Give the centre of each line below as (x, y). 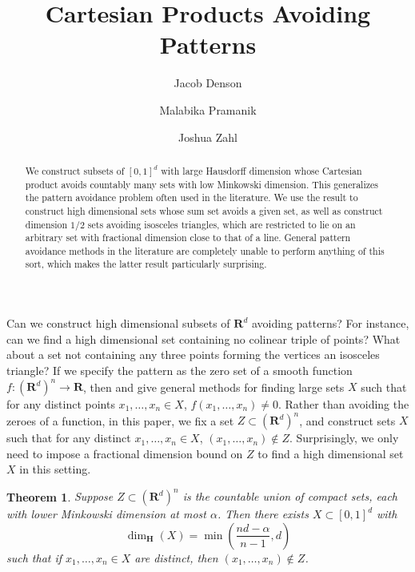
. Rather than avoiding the (344, 404)
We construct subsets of (75, 170)
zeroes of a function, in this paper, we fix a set (120, 420)
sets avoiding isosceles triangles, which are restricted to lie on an (221, 224)
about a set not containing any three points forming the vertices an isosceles (193, 354)
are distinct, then (176, 557)
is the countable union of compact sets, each (290, 496)
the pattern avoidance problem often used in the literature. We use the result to (192, 197)
